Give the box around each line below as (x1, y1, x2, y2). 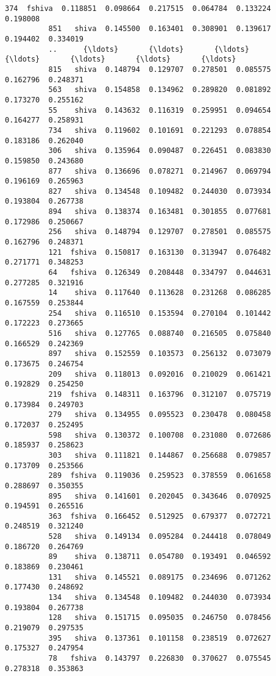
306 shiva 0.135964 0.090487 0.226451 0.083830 (48, 146, 271, 155)
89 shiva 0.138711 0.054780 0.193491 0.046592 (48, 552, 271, 561)
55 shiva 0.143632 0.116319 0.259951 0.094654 (48, 105, 271, 115)
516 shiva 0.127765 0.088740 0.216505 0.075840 (48, 329, 271, 338)
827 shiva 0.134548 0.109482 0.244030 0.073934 (48, 187, 271, 196)
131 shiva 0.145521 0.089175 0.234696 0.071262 (48, 572, 271, 582)
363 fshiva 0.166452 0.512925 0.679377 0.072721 (48, 511, 271, 521)
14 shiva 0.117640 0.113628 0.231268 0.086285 (48, 288, 271, 297)
